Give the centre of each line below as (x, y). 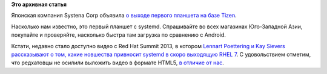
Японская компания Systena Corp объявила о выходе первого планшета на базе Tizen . (124, 16)
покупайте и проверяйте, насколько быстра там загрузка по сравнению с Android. (119, 35)
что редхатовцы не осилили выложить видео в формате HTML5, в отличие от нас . (117, 63)
